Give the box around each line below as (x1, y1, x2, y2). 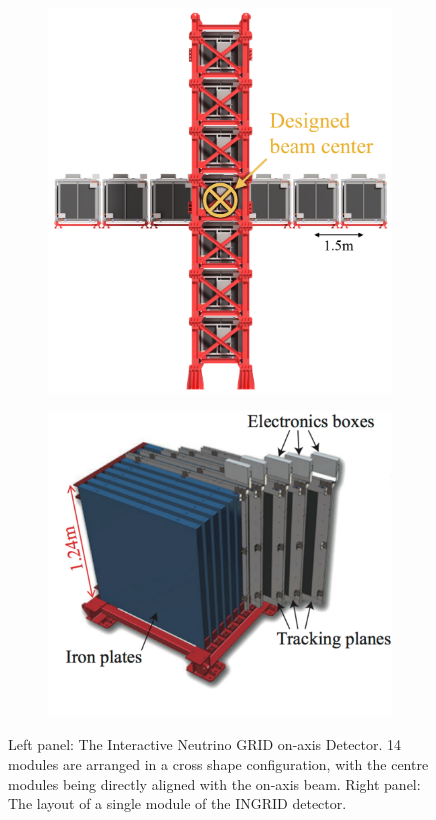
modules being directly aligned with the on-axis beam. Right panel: (8, 773, 421, 794)
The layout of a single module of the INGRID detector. (8, 793, 347, 814)
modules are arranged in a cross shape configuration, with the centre (8, 754, 429, 775)
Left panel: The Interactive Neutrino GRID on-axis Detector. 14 (8, 734, 402, 755)
